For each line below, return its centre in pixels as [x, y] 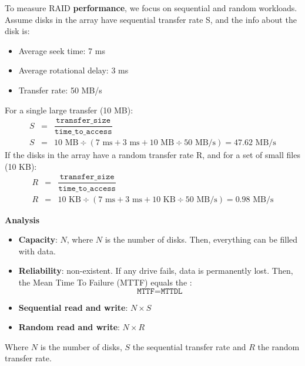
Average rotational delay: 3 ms [73, 70]
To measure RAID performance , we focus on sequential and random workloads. [151, 8]
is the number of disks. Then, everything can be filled [201, 239]
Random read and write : [69, 327]
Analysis [22, 219]
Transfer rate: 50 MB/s [60, 90]
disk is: [17, 31]
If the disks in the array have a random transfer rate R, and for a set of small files [152, 155]
